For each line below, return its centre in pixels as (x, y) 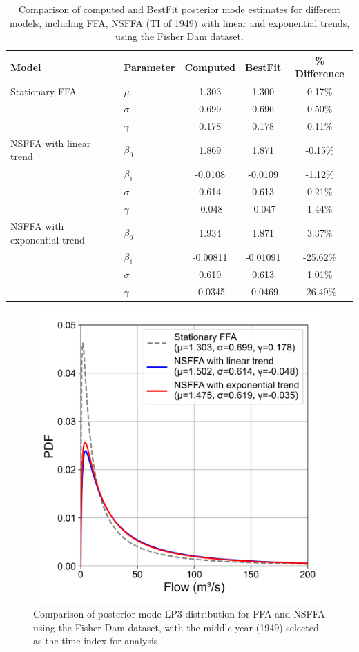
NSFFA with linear (51, 142)
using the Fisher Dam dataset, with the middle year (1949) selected (176, 627)
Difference (320, 73)
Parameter (149, 67)
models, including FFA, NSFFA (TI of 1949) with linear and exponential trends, (179, 22)
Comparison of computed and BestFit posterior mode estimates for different (179, 9)
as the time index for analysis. (97, 641)
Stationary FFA (44, 91)
